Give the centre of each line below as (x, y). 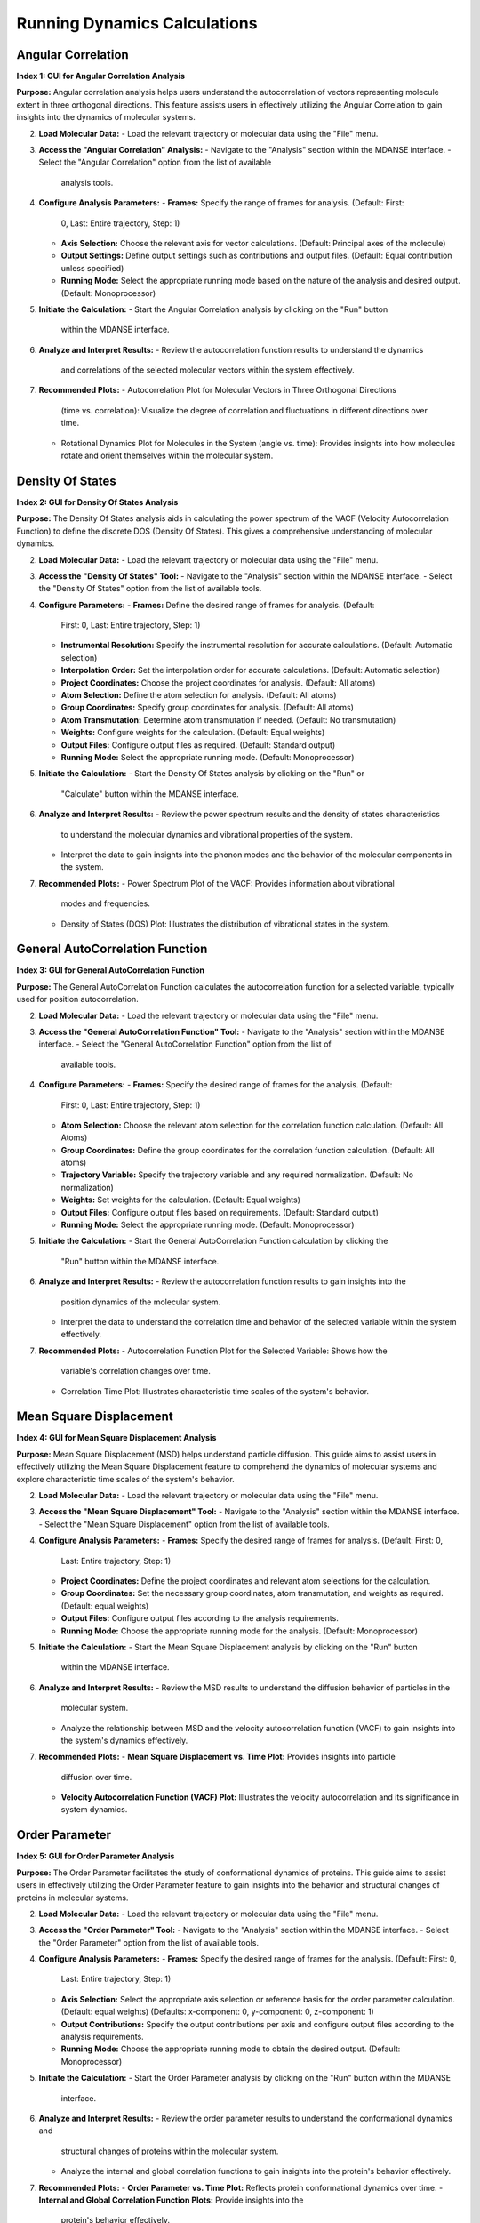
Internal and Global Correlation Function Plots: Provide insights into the (171, 2200)
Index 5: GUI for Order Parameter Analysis (96, 1856)
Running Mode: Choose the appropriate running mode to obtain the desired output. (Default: (231, 2049)
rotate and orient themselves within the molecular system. (167, 456)
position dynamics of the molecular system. (141, 1302)
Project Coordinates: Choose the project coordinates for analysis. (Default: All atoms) (218, 682)
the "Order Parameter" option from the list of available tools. (149, 1942)
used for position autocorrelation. (78, 999)
